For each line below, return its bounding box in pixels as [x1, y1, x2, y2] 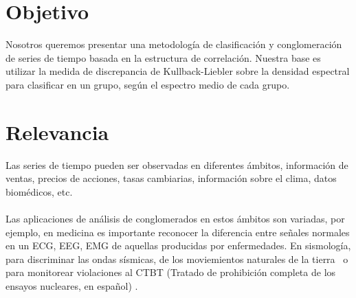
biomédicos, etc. [5, 184, 73, 198]
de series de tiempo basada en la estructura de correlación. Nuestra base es [5, 50, 321, 65]
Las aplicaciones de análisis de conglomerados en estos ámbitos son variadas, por [5, 211, 345, 225]
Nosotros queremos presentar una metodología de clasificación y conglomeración [5, 37, 342, 51]
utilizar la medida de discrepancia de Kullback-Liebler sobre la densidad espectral [5, 64, 350, 78]
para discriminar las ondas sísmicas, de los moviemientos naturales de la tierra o [5, 251, 348, 266]
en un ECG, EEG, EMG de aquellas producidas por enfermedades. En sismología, [5, 238, 351, 253]
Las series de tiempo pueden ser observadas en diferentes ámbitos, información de [5, 157, 348, 172]
